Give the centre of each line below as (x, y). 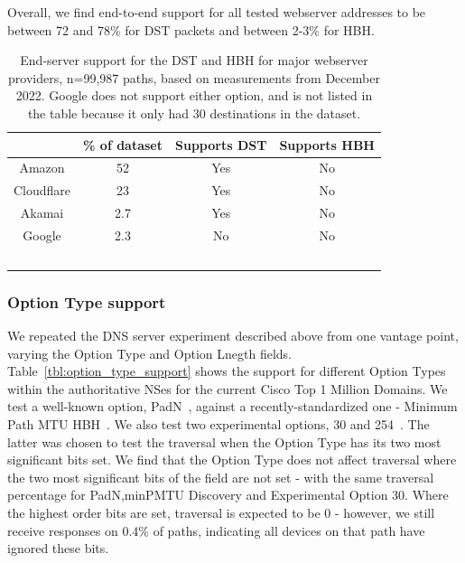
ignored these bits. (58, 548)
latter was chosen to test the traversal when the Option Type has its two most (224, 441)
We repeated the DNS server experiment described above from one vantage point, (233, 336)
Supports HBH (327, 144)
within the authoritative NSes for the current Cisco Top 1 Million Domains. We (228, 388)
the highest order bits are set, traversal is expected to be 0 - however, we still (221, 513)
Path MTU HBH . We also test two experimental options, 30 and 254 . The (219, 424)
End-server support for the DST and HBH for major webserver (194, 60)
